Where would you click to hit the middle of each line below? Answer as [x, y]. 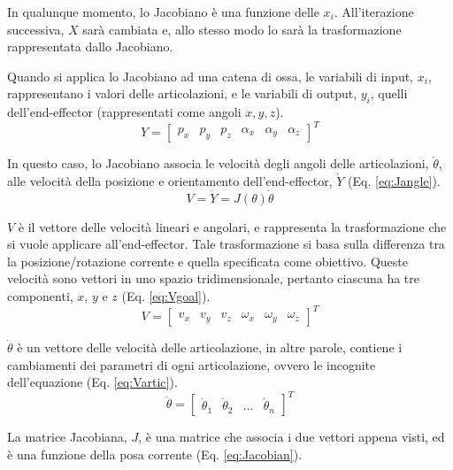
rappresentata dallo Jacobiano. [90, 46]
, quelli [389, 93]
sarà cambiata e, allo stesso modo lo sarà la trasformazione [242, 29]
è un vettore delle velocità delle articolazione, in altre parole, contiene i [210, 347]
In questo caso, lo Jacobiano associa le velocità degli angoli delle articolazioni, [218, 163]
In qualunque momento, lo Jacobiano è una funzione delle [163, 12]
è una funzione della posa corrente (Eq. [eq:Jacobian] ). [155, 455]
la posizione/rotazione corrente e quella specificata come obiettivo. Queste [207, 261]
